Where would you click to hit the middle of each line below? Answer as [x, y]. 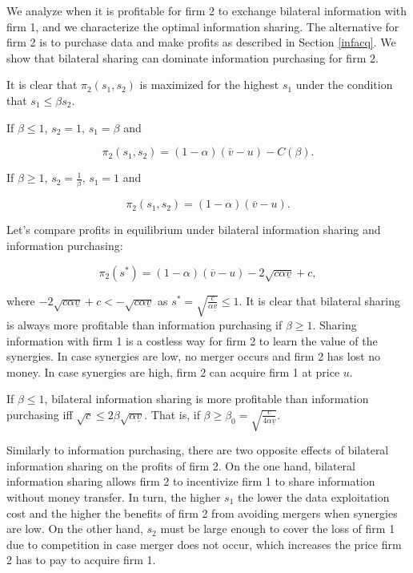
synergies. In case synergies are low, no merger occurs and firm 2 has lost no [194, 356]
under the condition [344, 85]
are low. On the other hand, [75, 529]
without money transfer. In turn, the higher [114, 496]
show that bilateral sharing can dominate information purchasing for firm [186, 57]
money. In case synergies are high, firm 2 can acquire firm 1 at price [173, 371]
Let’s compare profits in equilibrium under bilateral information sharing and [194, 230]
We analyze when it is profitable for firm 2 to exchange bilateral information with [207, 10]
